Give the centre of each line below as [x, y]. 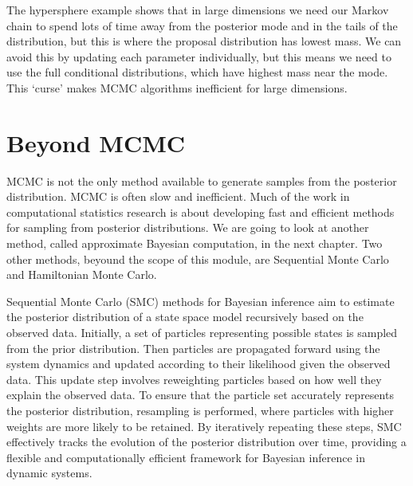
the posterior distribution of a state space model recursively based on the [185, 317]
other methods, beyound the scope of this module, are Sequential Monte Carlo [198, 259]
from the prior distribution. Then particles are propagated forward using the [193, 348]
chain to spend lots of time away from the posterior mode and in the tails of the [202, 25]
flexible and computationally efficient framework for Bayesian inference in [186, 457]
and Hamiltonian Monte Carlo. [82, 274]
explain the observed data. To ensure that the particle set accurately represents [200, 395]
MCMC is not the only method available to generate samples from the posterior [202, 180]
